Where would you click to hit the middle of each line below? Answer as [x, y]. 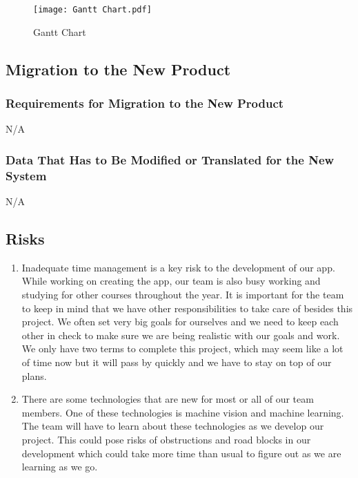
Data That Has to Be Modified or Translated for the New [170, 159]
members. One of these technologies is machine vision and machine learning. [183, 412]
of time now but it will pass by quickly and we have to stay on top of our [177, 362]
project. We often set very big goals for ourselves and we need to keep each [180, 322]
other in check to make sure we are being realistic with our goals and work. [181, 335]
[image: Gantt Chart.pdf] [92, 10]
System [26, 175]
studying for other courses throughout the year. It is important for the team [183, 294]
